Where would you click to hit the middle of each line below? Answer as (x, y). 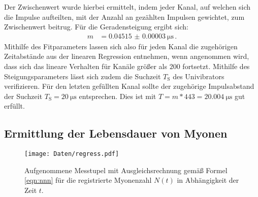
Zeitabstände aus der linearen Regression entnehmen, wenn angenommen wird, (127, 56)
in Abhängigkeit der (208, 180)
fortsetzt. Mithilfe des (216, 66)
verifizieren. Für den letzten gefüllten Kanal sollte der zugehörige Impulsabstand (129, 86)
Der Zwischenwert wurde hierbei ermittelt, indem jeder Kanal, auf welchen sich (127, 7)
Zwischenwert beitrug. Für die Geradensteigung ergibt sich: (96, 27)
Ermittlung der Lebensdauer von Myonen (116, 133)
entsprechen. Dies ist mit (118, 96)
